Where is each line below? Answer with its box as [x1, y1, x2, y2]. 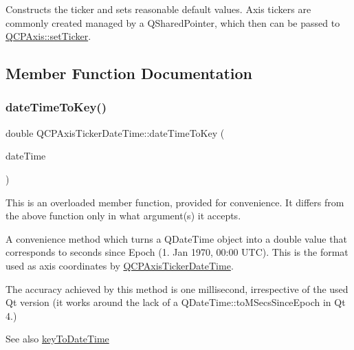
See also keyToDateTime [5, 331, 109, 346]
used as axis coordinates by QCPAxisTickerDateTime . [5, 258, 234, 272]
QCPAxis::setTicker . [5, 29, 91, 43]
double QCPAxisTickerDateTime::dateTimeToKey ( [5, 125, 225, 140]
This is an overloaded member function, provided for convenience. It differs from [5, 195, 344, 209]
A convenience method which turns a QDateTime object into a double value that [5, 231, 347, 245]
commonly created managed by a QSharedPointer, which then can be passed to [5, 15, 340, 30]
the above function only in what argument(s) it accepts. [5, 208, 241, 223]
